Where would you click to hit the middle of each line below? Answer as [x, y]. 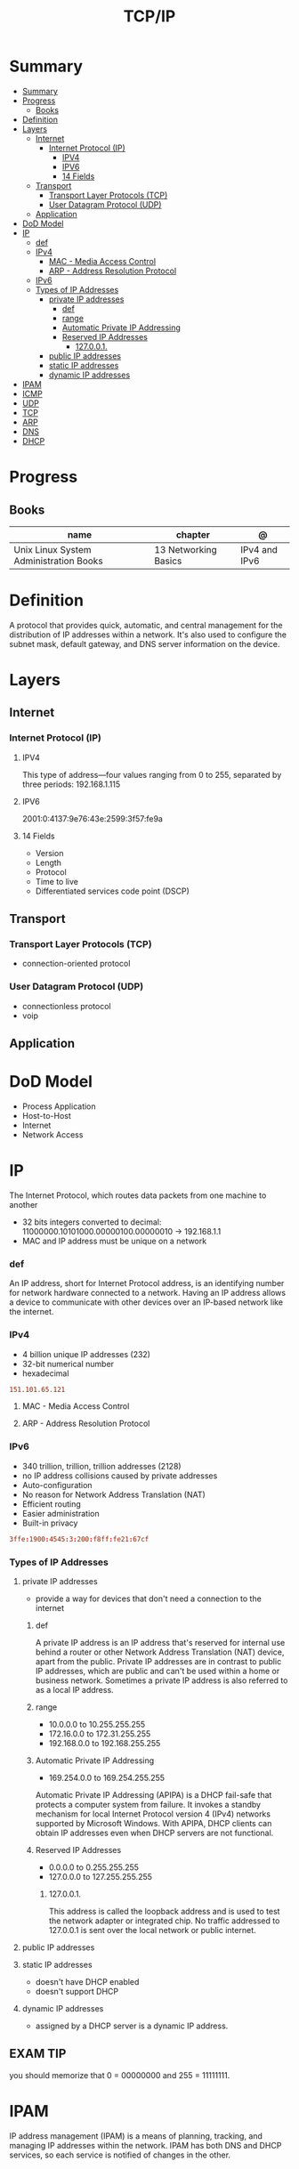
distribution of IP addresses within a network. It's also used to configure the [148, 635]
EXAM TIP [38, 2054]
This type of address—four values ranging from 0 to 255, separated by [152, 774]
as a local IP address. [74, 1689]
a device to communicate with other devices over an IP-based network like [146, 1302]
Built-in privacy [50, 1523]
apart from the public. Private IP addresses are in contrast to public [158, 1661]
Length [48, 862]
